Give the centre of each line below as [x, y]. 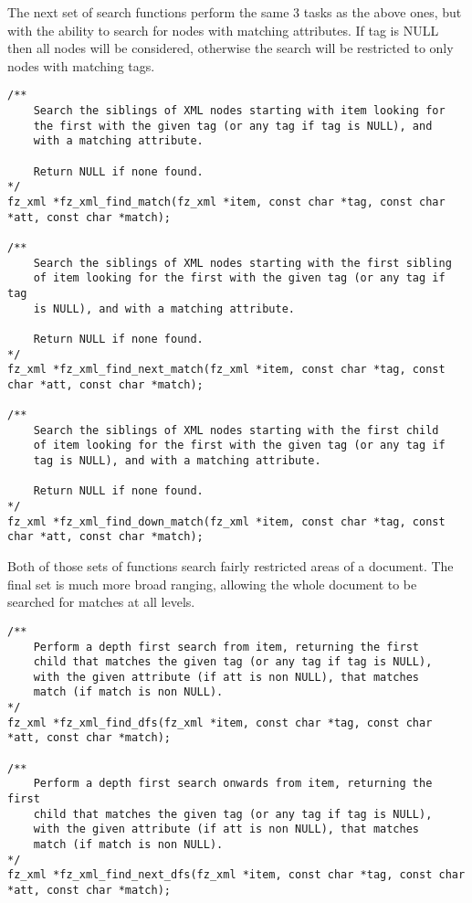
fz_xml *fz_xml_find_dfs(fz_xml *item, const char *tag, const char [220, 722]
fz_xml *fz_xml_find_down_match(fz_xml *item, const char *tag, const [226, 521]
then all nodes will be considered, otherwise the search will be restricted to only [231, 48]
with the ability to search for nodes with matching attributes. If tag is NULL [223, 30]
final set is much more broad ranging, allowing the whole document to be [212, 584]
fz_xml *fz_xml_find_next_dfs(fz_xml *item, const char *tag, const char [236, 875]
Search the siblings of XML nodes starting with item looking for [239, 111]
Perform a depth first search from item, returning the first [226, 647]
